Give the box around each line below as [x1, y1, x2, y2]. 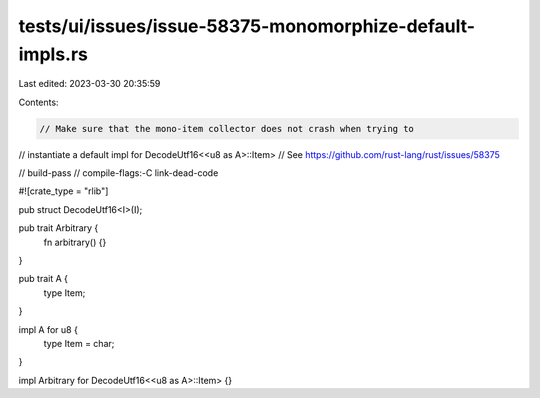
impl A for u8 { [18, 323, 79, 335]
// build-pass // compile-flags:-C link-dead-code [18, 167, 219, 179]
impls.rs [18, 43, 89, 65]
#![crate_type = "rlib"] [18, 185, 109, 197]
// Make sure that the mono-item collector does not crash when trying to [39, 123, 415, 134]
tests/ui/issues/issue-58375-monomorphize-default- [18, 15, 475, 37]
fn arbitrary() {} [43, 236, 107, 248]
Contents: [18, 96, 59, 108]
